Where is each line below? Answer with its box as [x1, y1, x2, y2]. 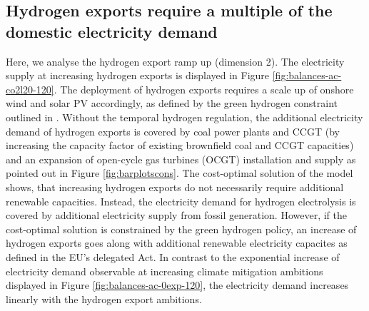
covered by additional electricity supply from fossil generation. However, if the [6, 208, 347, 223]
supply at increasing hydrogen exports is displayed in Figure [6, 68, 270, 83]
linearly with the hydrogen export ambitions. [6, 291, 202, 306]
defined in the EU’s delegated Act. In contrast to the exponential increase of [6, 249, 340, 264]
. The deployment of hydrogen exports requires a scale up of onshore [54, 81, 354, 96]
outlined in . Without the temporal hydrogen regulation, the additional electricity [6, 109, 363, 124]
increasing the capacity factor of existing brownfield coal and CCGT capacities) [6, 138, 354, 153]
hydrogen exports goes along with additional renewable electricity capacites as [6, 235, 348, 250]
